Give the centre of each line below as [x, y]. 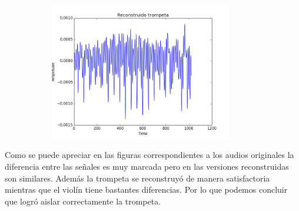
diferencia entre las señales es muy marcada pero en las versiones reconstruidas [147, 166]
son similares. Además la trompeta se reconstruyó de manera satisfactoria [137, 178]
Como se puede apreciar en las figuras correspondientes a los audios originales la [149, 155]
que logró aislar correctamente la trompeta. [83, 201]
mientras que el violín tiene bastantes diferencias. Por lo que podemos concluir [146, 189]
